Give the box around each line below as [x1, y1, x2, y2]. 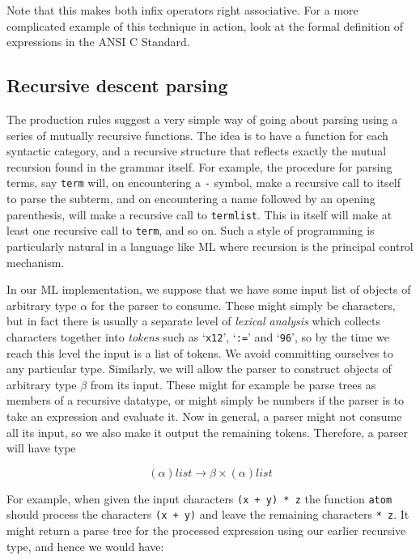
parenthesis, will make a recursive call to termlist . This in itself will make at [6, 206, 392, 223]
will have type [6, 439, 76, 456]
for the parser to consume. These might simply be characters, [91, 296, 396, 313]
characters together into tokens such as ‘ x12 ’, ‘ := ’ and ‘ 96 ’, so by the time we [6, 328, 390, 345]
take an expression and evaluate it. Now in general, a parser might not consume [6, 407, 402, 424]
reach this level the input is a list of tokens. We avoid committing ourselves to [6, 344, 393, 361]
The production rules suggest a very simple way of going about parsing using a [6, 110, 398, 127]
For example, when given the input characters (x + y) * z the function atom [6, 490, 392, 507]
